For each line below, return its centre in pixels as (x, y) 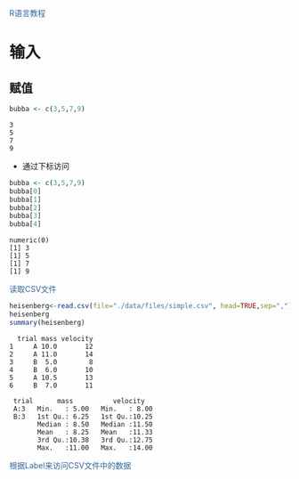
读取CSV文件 (33, 289)
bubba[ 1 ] (25, 199)
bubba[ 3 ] (25, 216)
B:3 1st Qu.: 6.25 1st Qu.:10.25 (83, 417)
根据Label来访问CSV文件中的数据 (70, 465)
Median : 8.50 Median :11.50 (95, 424)
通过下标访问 (45, 166)
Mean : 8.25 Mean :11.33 (95, 432)
